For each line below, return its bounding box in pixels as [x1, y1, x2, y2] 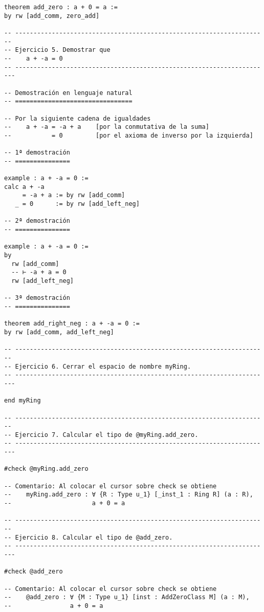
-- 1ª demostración [4, 149, 70, 157]
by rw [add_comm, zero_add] [4, 12, 100, 20]
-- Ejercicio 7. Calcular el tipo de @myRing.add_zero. [4, 431, 199, 438]
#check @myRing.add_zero [4, 465, 89, 473]
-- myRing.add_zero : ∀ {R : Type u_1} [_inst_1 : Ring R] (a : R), [4, 491, 253, 499]
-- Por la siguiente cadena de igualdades [4, 114, 151, 122]
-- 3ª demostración [4, 294, 70, 302]
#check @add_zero [4, 568, 63, 576]
